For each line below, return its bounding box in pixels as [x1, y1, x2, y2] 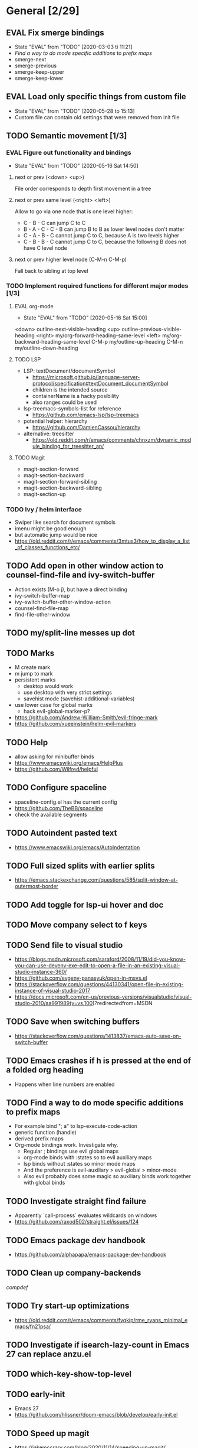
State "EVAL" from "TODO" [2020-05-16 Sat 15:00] [23, 314, 147, 321]
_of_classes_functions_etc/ [14, 544, 80, 551]
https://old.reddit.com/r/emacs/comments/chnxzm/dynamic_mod [32, 436, 192, 443]
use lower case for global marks [14, 702, 93, 709]
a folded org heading [6, 1065, 84, 1075]
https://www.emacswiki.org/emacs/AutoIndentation [14, 843, 140, 851]
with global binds [23, 1179, 65, 1186]
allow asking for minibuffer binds [14, 753, 94, 760]
